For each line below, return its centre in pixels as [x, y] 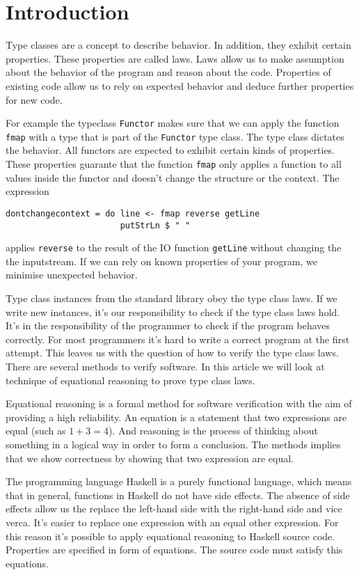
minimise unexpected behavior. [72, 275]
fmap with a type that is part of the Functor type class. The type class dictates [175, 136]
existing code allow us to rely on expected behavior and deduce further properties [180, 85]
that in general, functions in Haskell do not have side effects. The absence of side [178, 495]
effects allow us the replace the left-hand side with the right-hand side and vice [174, 509]
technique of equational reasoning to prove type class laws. [130, 380]
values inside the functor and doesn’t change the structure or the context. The [173, 177]
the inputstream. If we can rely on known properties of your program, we [162, 261]
